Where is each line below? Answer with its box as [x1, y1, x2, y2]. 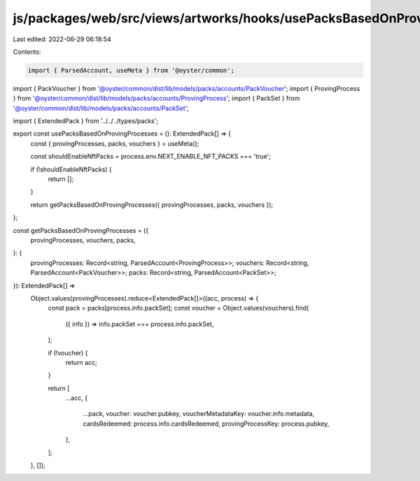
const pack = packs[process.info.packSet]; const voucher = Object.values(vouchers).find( [48, 304, 309, 313]
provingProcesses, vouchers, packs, [30, 236, 136, 244]
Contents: [13, 48, 41, 56]
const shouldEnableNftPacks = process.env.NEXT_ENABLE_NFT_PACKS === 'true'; [30, 152, 271, 161]
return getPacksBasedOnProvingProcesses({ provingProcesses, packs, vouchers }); [30, 200, 274, 209]
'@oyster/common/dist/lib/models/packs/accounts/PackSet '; [13, 103, 189, 112]
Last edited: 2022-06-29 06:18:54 [13, 35, 111, 43]
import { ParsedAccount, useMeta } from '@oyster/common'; [27, 66, 234, 74]
